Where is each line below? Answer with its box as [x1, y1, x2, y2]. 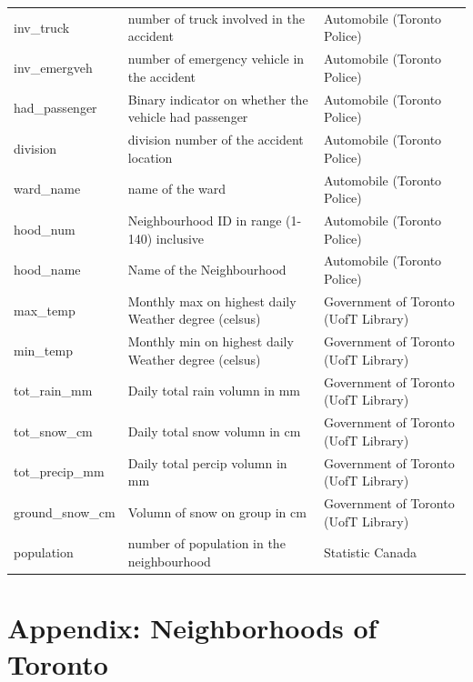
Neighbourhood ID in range [127, 210, 282, 229]
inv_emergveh [14, 57, 93, 76]
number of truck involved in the [127, 8, 305, 27]
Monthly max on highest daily [127, 291, 297, 310]
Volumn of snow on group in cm [127, 502, 307, 521]
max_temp [14, 300, 75, 319]
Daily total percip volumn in [127, 453, 287, 472]
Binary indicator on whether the [127, 89, 308, 108]
